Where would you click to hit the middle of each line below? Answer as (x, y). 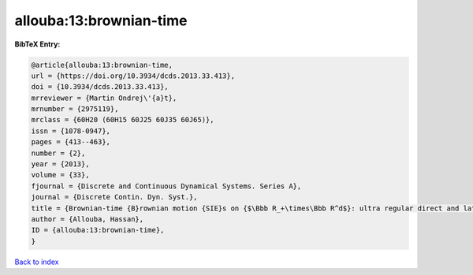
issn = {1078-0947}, (71, 131)
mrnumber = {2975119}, (75, 109)
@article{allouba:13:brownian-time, (102, 65)
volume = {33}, (60, 175)
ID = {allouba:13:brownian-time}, (98, 230)
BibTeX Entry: (37, 44)
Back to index (37, 262)
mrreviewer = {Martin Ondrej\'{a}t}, (104, 98)
